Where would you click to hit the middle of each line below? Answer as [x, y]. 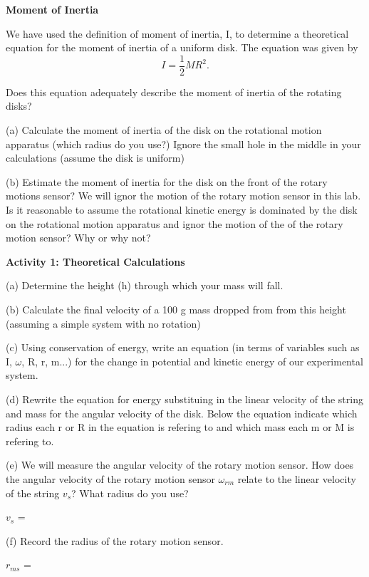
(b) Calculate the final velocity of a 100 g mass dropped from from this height [176, 309]
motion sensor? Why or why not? [78, 238]
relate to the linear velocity [297, 478]
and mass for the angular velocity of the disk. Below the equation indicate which [182, 413]
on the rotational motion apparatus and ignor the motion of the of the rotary [175, 223]
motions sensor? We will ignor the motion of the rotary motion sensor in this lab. [183, 196]
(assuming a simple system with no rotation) [103, 323]
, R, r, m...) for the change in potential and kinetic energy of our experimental [192, 361]
